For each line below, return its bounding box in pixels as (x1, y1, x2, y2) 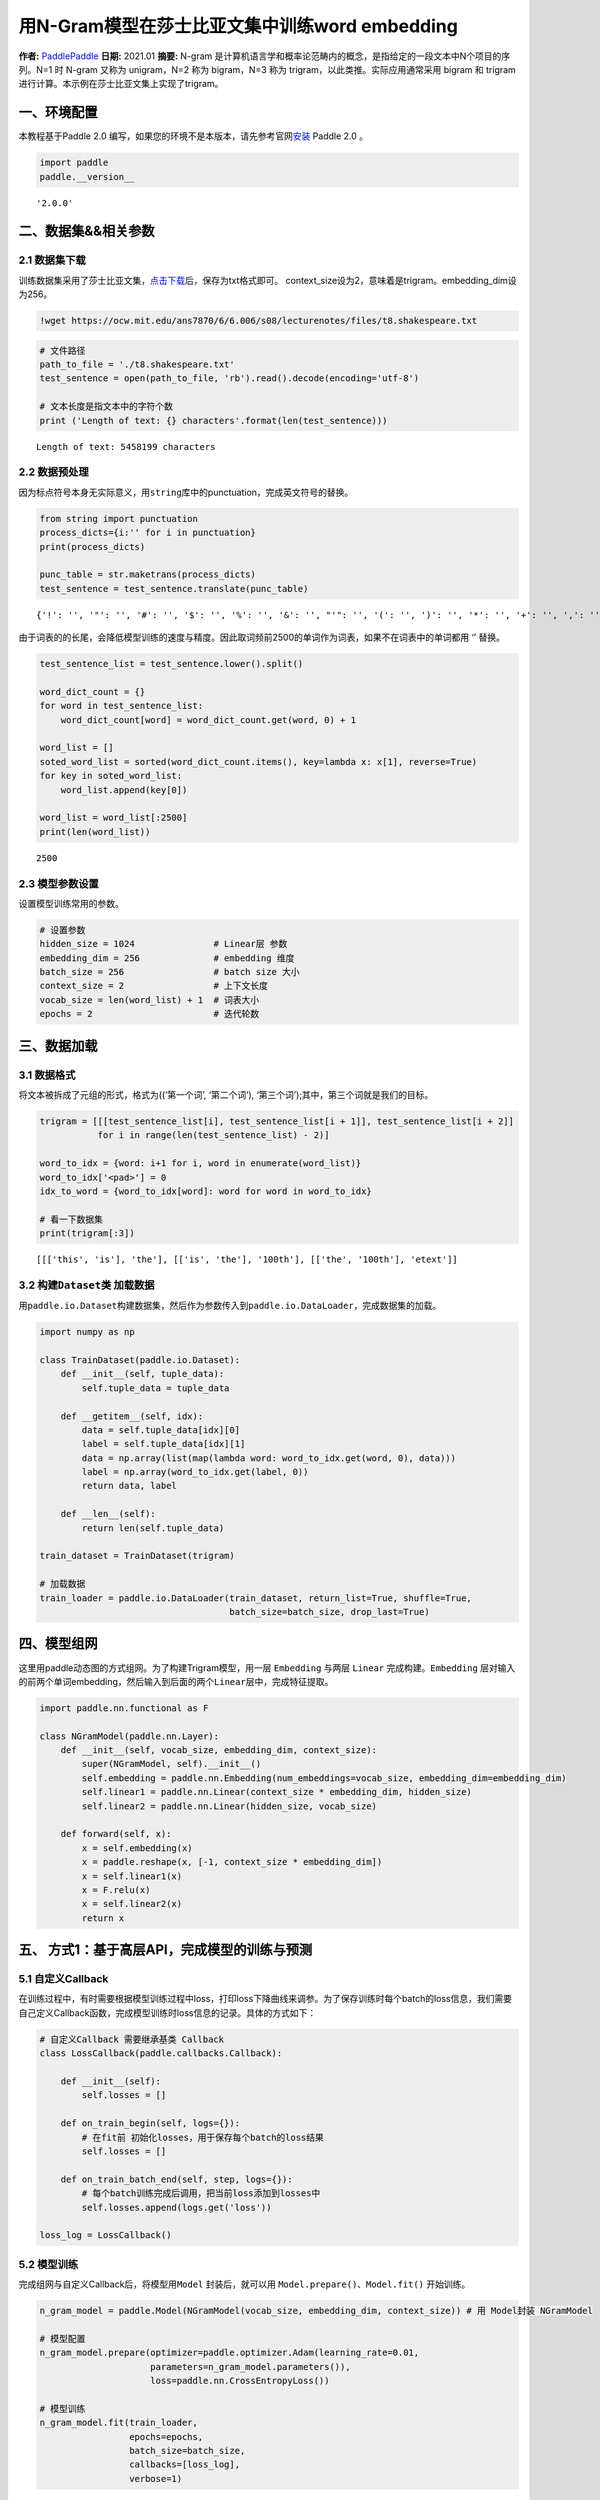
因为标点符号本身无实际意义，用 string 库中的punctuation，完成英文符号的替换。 (18, 486, 354, 498)
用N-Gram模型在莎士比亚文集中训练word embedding (18, 15, 459, 37)
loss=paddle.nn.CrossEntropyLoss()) (150, 2375, 330, 2386)
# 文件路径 (39, 345, 86, 356)
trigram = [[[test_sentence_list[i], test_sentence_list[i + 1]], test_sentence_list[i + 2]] (39, 1115, 515, 1127)
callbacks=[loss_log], (128, 2459, 240, 2470)
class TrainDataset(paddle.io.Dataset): (39, 1354, 240, 1365)
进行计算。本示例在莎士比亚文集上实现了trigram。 (18, 78, 224, 90)
